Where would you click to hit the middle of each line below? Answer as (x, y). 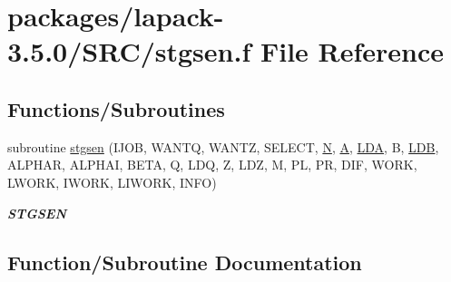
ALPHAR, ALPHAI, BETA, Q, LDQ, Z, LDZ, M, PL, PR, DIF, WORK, (212, 165)
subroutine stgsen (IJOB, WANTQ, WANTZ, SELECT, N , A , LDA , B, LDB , (223, 146)
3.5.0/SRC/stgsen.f (129, 51)
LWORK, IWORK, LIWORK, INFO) (112, 182)
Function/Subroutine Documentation (185, 262)
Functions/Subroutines (116, 108)
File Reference (352, 51)
